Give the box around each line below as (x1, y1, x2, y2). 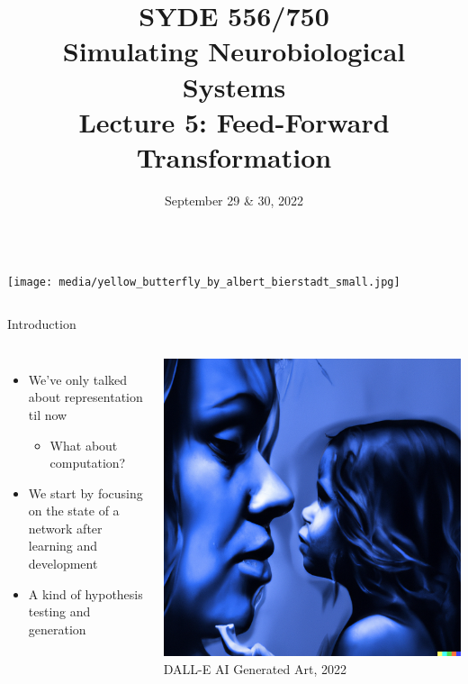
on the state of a (28, 501, 120, 520)
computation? (49, 453, 126, 472)
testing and (28, 602, 91, 621)
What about (49, 435, 118, 454)
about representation (28, 388, 143, 406)
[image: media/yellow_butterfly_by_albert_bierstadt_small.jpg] (7, 276, 400, 289)
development (28, 554, 98, 573)
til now (28, 405, 67, 424)
